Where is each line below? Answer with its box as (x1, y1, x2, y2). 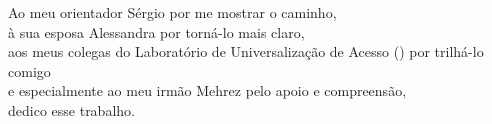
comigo (8, 60, 51, 81)
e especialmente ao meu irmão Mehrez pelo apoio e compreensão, (8, 80, 407, 101)
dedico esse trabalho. (8, 99, 135, 120)
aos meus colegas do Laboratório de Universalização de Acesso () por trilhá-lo (8, 41, 484, 62)
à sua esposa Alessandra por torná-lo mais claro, (8, 21, 305, 42)
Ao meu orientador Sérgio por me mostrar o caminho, (8, 2, 337, 22)
